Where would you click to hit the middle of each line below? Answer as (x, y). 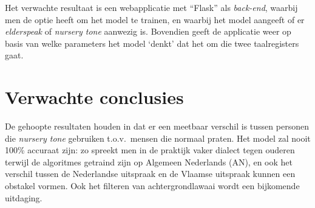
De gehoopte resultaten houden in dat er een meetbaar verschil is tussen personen (157, 126)
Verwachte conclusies (94, 97)
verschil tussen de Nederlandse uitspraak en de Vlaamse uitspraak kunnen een (150, 174)
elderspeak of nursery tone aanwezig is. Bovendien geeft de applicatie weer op (148, 31)
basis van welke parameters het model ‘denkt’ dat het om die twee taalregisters (152, 43)
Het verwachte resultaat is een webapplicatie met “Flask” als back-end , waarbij (151, 7)
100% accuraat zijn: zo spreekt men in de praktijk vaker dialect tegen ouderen (150, 150)
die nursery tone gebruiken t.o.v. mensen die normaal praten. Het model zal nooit (158, 138)
